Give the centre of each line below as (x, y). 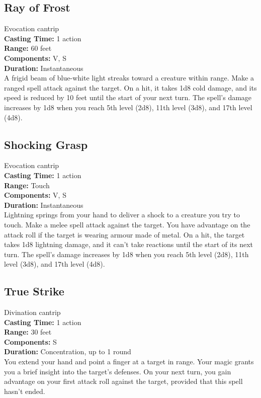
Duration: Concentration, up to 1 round (68, 351)
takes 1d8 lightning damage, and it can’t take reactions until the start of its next (129, 244)
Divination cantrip (32, 312)
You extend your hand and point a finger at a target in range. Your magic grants (129, 362)
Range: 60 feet (28, 48)
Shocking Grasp (46, 144)
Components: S (30, 341)
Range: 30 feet (28, 332)
